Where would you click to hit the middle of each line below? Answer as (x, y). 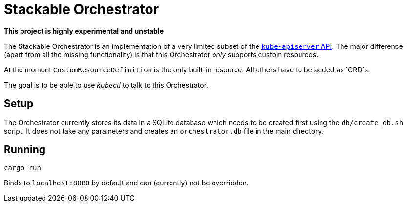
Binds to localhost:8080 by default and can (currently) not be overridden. (127, 183)
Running (25, 150)
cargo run (22, 168)
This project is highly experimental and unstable (84, 31)
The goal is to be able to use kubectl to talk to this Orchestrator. (106, 85)
